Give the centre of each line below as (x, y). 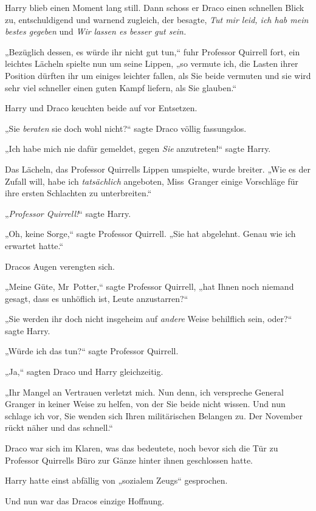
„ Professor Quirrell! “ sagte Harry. (68, 213)
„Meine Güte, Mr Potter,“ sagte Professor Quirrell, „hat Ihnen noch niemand (149, 286)
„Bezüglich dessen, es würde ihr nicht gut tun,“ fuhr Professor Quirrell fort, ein (153, 51)
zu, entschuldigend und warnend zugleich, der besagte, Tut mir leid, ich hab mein (157, 19)
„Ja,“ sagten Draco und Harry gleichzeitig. (84, 372)
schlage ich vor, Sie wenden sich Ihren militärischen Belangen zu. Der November (154, 415)
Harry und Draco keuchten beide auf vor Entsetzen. (101, 108)
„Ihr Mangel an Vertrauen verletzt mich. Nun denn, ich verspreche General (144, 392)
